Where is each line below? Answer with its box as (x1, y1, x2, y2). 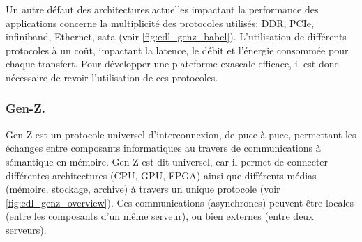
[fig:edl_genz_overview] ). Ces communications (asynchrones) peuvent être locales (6, 195, 354, 209)
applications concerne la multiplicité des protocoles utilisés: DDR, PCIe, (6, 15, 314, 30)
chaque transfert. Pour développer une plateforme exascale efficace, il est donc (6, 56, 339, 71)
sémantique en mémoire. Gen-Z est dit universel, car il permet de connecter (6, 154, 329, 168)
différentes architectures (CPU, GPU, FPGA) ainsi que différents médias (6, 168, 317, 182)
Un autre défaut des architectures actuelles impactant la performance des (6, 2, 319, 16)
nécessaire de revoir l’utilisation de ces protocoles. (6, 70, 218, 84)
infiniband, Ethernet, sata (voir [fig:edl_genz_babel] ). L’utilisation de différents (6, 29, 347, 44)
